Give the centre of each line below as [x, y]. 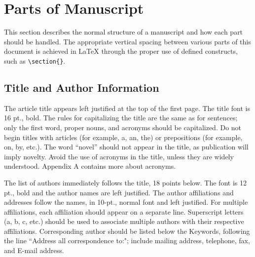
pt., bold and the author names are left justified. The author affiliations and [119, 192]
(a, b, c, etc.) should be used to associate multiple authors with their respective [124, 221]
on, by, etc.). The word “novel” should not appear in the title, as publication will [126, 147]
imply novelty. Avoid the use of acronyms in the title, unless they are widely [119, 156]
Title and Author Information [82, 87]
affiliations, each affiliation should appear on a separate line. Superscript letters [124, 211]
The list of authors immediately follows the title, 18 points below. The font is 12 [125, 182]
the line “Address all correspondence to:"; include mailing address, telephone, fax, [127, 240]
